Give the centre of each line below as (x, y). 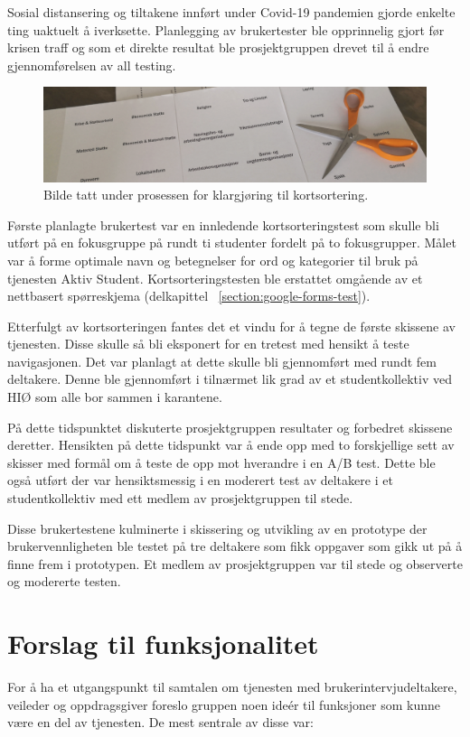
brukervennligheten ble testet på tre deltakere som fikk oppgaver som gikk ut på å (235, 546)
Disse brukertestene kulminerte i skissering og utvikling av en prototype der (217, 528)
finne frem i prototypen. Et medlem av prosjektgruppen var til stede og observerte (235, 563)
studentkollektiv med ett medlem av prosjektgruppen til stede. (180, 498)
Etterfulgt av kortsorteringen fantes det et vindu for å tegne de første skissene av (231, 326)
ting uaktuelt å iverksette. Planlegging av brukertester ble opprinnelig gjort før (226, 29)
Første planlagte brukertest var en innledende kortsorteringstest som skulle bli (223, 224)
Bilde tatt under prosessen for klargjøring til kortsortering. (206, 195)
